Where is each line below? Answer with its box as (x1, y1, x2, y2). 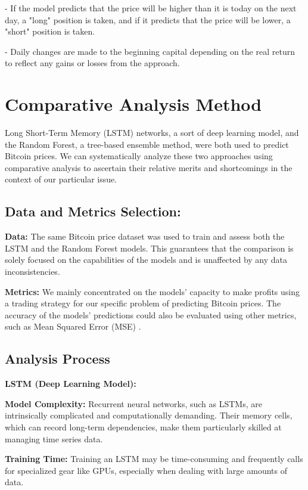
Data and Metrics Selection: (5, 202, 181, 221)
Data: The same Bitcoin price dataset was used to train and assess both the (5, 230, 285, 243)
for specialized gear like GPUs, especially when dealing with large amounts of (5, 464, 287, 476)
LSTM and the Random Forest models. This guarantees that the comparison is (5, 241, 294, 254)
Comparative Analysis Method (5, 92, 262, 116)
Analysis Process (5, 349, 110, 368)
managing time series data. (5, 432, 103, 445)
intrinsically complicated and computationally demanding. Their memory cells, (5, 409, 293, 421)
